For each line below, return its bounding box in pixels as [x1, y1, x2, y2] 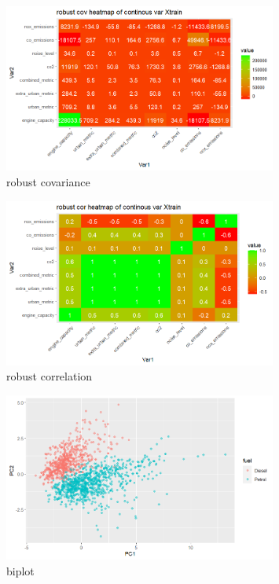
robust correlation [6, 368, 93, 384]
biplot [6, 562, 35, 578]
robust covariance [6, 173, 90, 189]
